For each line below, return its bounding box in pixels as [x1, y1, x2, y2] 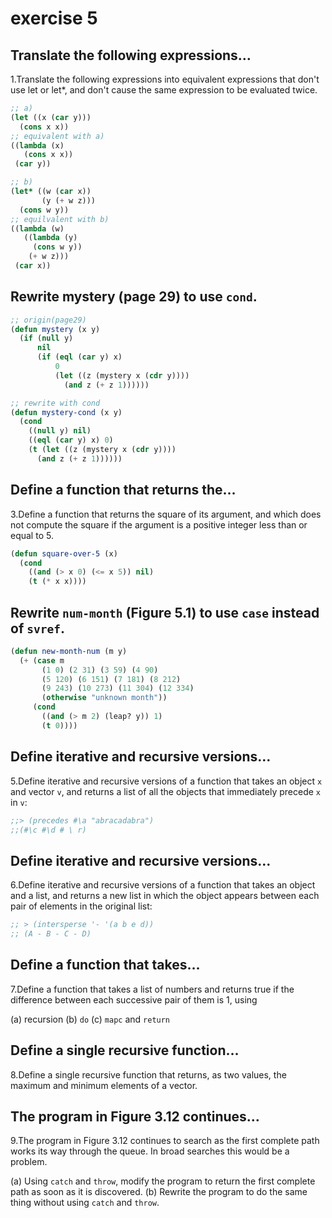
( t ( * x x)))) [28, 577, 87, 587]
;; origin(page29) [10, 315, 87, 325]
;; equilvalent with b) [10, 214, 110, 224]
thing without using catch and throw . [10, 1197, 160, 1209]
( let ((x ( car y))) [10, 112, 92, 122]
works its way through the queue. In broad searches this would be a [10, 1145, 290, 1157]
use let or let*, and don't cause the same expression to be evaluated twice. [10, 84, 318, 96]
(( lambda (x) [10, 140, 65, 151]
